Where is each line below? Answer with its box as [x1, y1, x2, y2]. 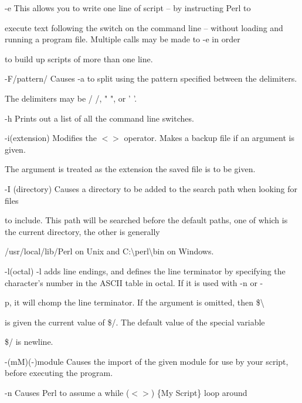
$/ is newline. [5, 335, 53, 348]
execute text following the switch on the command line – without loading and [5, 21, 283, 33]
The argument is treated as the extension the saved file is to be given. [5, 163, 256, 175]
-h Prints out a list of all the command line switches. [5, 112, 194, 124]
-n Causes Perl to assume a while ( [5, 387, 130, 399]
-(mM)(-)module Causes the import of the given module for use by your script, [5, 355, 289, 367]
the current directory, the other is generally [5, 225, 160, 237]
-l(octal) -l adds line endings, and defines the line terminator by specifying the [5, 264, 286, 277]
